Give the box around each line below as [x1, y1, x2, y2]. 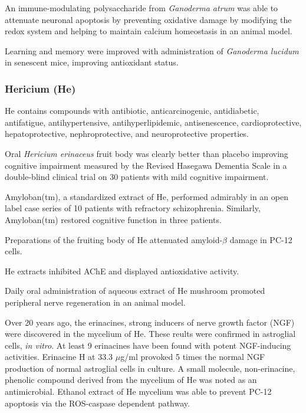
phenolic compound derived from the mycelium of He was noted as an [5, 373, 257, 386]
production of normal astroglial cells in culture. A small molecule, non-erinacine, [5, 362, 295, 374]
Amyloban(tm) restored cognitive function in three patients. [5, 213, 222, 225]
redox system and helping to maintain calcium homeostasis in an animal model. [5, 25, 292, 37]
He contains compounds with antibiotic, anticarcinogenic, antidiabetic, [5, 104, 259, 117]
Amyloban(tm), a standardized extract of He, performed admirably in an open [5, 190, 288, 202]
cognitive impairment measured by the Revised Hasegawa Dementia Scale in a [5, 159, 287, 171]
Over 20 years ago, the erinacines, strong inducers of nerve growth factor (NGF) [5, 316, 295, 328]
